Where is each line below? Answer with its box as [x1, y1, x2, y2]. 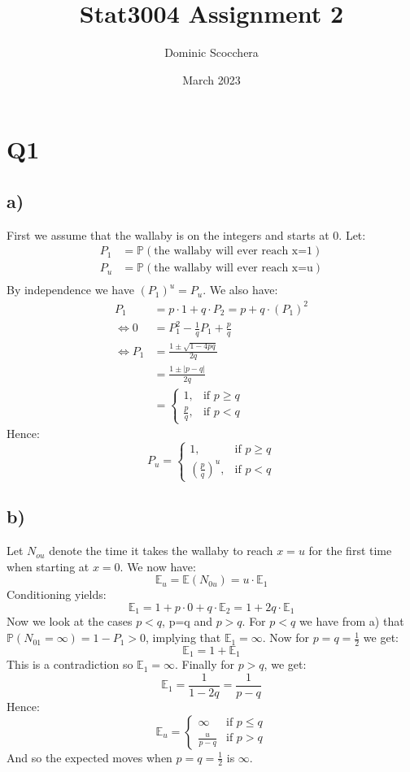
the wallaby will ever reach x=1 [154, 245, 313, 258]
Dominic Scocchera [164, 44, 259, 61]
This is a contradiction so [7, 656, 133, 673]
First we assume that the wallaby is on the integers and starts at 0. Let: [7, 226, 366, 243]
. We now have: [120, 557, 196, 575]
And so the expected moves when [7, 748, 172, 765]
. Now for [262, 629, 310, 646]
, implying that [146, 629, 221, 646]
